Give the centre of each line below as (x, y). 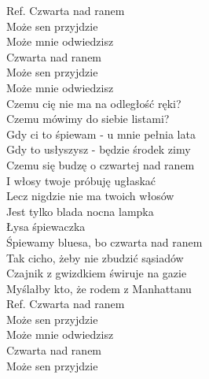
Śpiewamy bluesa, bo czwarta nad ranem (104, 242)
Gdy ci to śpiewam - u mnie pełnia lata (101, 134)
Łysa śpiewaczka (46, 227)
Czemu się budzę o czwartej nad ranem (101, 164)
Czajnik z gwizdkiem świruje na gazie (97, 273)
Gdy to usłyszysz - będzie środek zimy (99, 149)
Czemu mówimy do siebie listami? (88, 119)
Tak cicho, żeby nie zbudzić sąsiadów (95, 257)
